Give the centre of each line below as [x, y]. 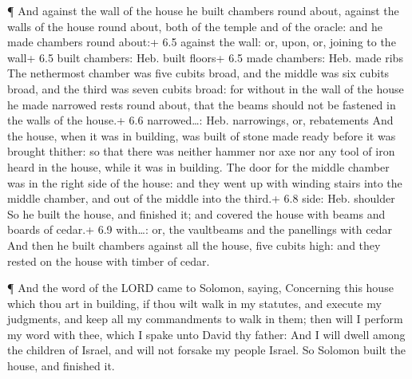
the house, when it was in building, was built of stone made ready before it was [202, 135]
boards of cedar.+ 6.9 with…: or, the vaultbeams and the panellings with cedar [200, 229]
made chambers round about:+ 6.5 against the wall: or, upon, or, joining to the [202, 42]
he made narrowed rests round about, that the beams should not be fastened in [202, 104]
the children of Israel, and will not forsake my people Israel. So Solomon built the [206, 350]
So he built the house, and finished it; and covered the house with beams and [196, 213]
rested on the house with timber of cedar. [109, 261]
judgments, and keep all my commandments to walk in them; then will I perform [205, 319]
